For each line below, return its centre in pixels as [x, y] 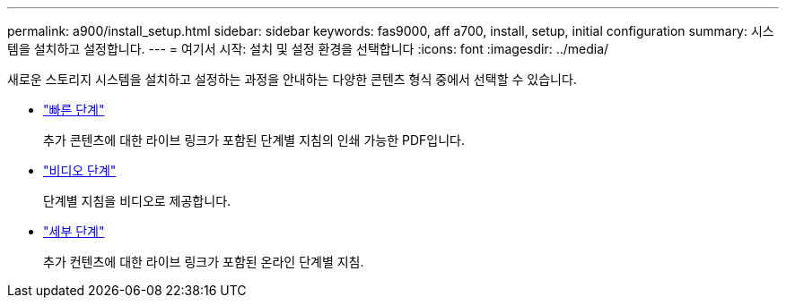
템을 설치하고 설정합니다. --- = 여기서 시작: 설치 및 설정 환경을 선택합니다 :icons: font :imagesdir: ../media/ [308, 49]
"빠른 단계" [74, 110]
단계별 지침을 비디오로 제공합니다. [137, 201]
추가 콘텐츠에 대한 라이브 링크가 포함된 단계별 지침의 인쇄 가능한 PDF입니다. [254, 140]
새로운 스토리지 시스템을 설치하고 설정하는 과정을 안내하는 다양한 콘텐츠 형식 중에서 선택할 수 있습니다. [292, 79]
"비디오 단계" [80, 170]
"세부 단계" [74, 231]
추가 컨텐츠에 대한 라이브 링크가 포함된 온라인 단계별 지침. [204, 262]
